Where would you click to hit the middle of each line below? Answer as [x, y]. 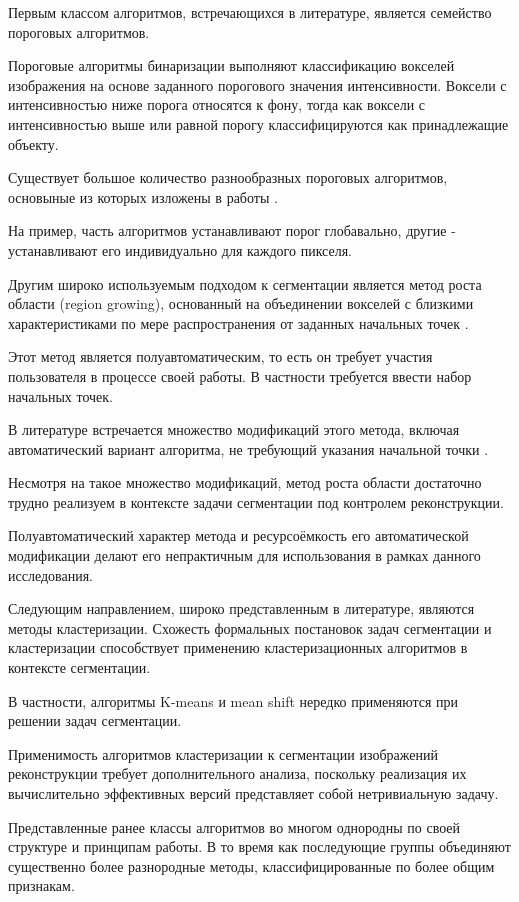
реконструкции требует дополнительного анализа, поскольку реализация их [237, 773]
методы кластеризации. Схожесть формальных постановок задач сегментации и [250, 627]
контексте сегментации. [79, 667]
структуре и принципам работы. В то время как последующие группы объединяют [259, 846]
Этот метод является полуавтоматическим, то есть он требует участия [220, 356]
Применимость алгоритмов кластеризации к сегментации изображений [223, 753]
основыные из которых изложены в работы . [143, 196]
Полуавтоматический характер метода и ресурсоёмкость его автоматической [238, 535]
